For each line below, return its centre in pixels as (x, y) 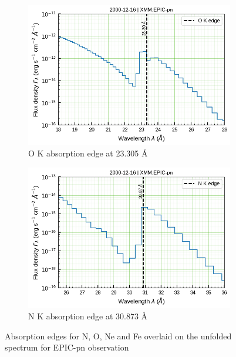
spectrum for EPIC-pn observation (67, 347)
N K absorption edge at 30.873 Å (88, 316)
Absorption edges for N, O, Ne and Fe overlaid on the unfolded (118, 336)
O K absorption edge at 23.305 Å (88, 153)
